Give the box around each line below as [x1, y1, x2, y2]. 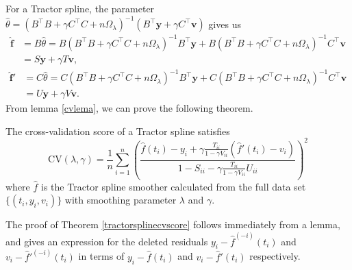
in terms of [78, 249, 125, 263]
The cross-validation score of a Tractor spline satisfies [5, 123, 230, 138]
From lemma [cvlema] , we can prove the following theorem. [5, 101, 253, 115]
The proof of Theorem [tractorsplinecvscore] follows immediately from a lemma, [5, 217, 340, 232]
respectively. [249, 249, 301, 263]
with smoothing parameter [64, 193, 177, 207]
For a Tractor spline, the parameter [5, 1, 155, 15]
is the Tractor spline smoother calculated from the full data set [41, 179, 306, 193]
